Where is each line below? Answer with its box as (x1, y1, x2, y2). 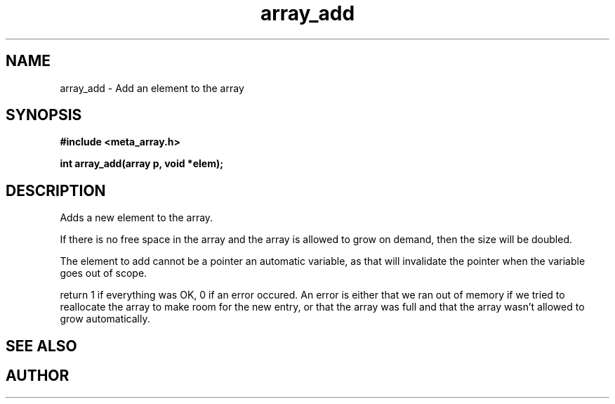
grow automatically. (60, 313, 150, 325)
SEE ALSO (6, 337, 77, 355)
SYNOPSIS (6, 106, 82, 124)
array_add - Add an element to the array (60, 82, 244, 94)
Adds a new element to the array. (60, 211, 213, 224)
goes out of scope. (60, 267, 147, 280)
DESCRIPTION (6, 181, 106, 200)
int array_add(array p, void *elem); (60, 157, 223, 170)
